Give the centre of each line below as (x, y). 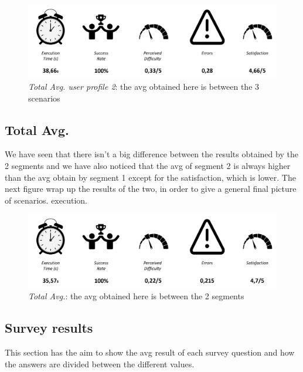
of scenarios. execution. (46, 200)
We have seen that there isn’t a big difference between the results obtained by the (151, 154)
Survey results (49, 328)
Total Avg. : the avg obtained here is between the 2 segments (136, 296)
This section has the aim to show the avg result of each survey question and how (150, 352)
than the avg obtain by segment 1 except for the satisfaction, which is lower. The (150, 177)
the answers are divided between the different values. (100, 363)
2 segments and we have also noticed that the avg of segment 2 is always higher (148, 166)
